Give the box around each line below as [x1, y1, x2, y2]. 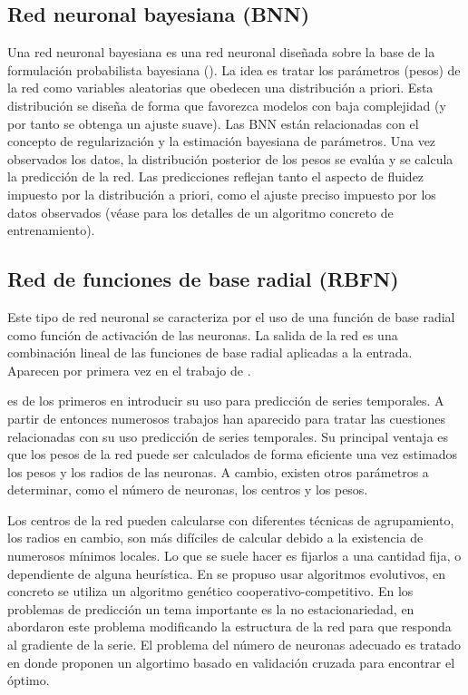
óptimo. [7, 671, 50, 690]
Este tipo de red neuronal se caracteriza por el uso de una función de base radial [7, 307, 455, 326]
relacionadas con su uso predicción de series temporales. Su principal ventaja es [7, 426, 449, 445]
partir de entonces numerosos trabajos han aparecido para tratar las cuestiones [7, 408, 446, 427]
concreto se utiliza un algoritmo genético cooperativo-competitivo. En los [7, 582, 414, 601]
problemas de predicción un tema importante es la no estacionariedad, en [7, 599, 414, 618]
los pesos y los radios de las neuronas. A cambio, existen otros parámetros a [7, 462, 429, 481]
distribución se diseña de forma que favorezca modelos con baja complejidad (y [7, 95, 446, 114]
